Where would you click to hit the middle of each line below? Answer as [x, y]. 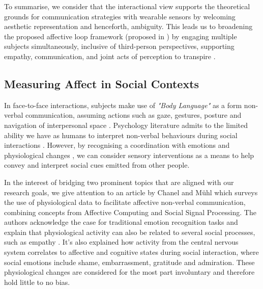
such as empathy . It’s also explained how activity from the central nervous [121, 242]
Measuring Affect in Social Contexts [102, 83]
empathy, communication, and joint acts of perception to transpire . [110, 56]
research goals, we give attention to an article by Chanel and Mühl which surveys [131, 192]
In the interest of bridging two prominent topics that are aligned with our [119, 182]
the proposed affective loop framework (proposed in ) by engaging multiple [121, 36]
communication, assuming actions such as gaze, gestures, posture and [134, 115]
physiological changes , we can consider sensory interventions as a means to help [129, 155]
